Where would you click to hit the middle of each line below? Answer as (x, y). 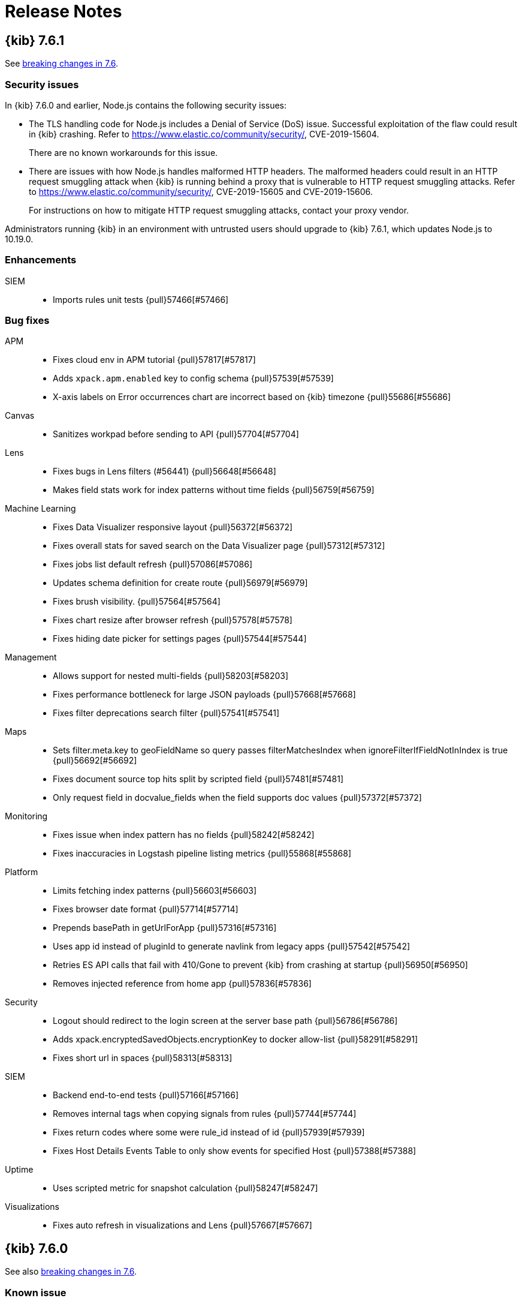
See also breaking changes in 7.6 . (71, 1272)
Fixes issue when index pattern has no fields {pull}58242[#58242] (184, 835)
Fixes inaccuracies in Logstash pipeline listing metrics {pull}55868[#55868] (202, 854)
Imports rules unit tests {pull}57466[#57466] (141, 299)
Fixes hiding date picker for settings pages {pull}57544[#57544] (180, 639)
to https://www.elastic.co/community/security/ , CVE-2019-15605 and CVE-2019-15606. (201, 191)
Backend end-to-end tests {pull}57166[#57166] (146, 1095)
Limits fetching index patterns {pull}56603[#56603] (155, 891)
